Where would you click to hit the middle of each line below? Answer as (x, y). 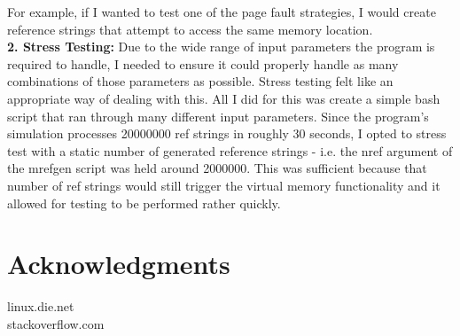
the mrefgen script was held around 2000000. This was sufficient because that (217, 168)
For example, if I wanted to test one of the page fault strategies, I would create (222, 12)
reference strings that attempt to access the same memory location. (190, 29)
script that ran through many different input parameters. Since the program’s (218, 116)
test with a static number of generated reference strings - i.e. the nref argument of (230, 150)
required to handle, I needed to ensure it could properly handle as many (203, 63)
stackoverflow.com (56, 323)
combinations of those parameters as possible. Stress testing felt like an (200, 81)
